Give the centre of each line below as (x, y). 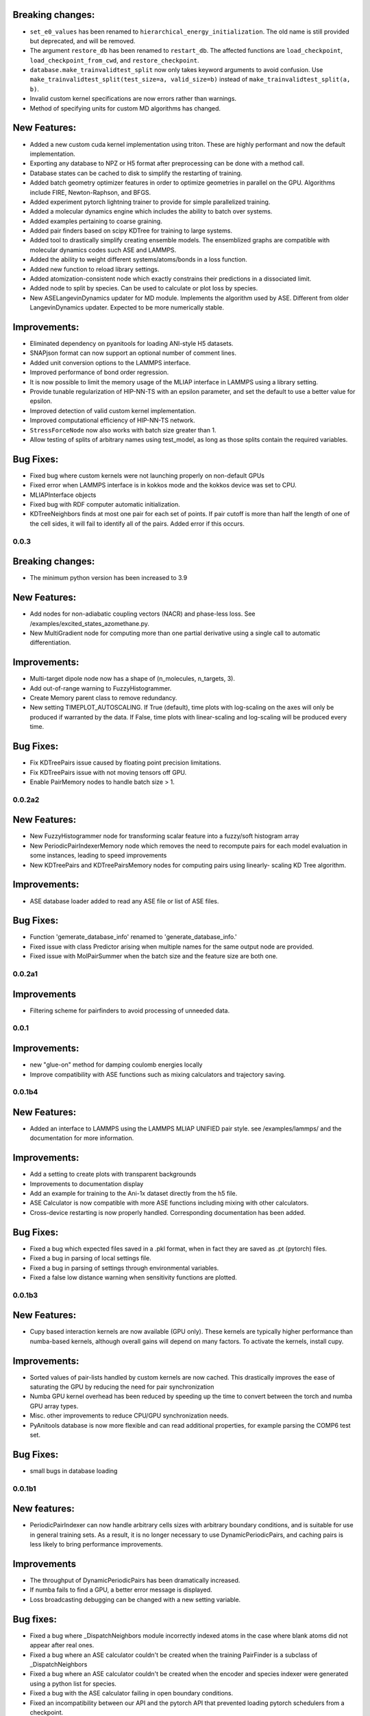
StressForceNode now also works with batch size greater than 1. (123, 430)
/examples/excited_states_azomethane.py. (90, 623)
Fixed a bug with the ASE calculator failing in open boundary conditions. (132, 1693)
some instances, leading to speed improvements (98, 855)
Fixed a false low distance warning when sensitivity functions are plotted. (134, 1277)
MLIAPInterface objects (63, 495)
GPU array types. (54, 1406)
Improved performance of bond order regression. (99, 372)
